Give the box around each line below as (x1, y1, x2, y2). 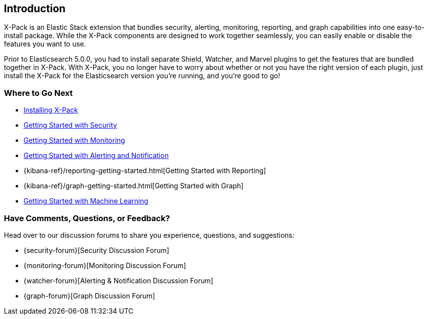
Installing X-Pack (24, 106, 78, 114)
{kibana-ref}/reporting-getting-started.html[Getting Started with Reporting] (24, 166, 266, 175)
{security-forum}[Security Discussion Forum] (24, 246, 170, 254)
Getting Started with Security (24, 121, 117, 130)
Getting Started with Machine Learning (24, 197, 149, 205)
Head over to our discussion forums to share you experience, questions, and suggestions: (4, 230, 295, 239)
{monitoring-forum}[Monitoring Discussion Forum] (24, 261, 186, 270)
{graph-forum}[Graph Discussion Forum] (24, 291, 155, 300)
